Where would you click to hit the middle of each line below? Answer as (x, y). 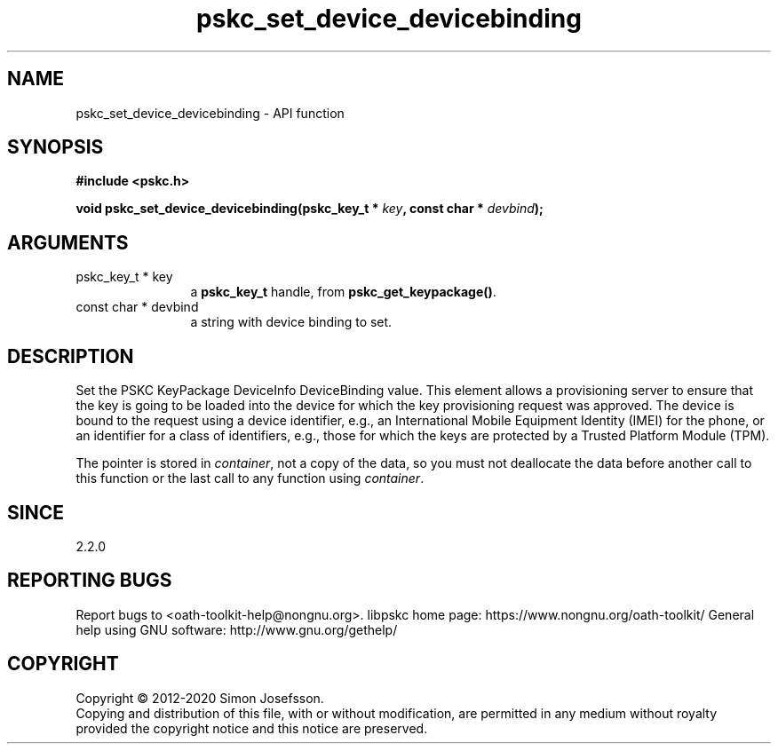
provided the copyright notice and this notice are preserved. (252, 728)
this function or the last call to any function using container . (250, 478)
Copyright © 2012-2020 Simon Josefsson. (200, 698)
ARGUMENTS (68, 242)
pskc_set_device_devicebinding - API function (210, 113)
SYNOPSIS (56, 147)
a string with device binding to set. (291, 322)
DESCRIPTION (71, 356)
